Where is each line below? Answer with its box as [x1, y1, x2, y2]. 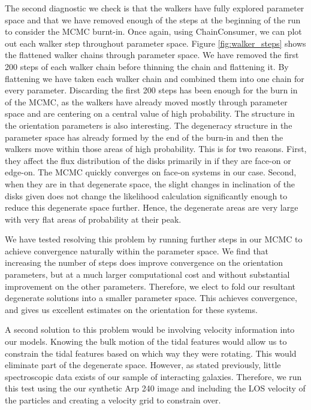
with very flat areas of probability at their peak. [5, 212, 182, 225]
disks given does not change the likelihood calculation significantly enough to [5, 189, 288, 202]
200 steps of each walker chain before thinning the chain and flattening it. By [5, 60, 289, 72]
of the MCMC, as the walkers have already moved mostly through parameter [5, 95, 288, 108]
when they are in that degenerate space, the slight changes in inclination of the [5, 177, 295, 190]
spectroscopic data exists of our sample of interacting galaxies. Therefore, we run [5, 370, 302, 382]
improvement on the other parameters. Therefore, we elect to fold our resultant [5, 280, 295, 292]
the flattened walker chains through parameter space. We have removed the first [5, 48, 299, 61]
